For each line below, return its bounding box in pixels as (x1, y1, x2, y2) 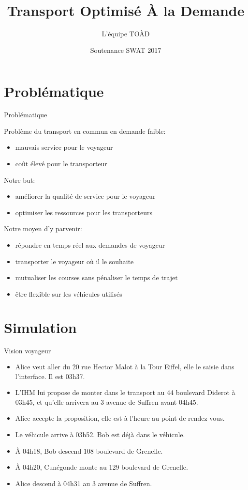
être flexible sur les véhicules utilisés (15, 288, 122, 299)
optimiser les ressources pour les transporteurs (15, 207, 153, 217)
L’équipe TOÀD (102, 29, 150, 39)
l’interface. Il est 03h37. (15, 371, 85, 381)
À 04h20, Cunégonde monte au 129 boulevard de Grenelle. (15, 462, 188, 472)
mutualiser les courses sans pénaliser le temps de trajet (15, 272, 178, 283)
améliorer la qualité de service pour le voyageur (15, 191, 156, 201)
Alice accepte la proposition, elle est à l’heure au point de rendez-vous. (15, 413, 225, 423)
